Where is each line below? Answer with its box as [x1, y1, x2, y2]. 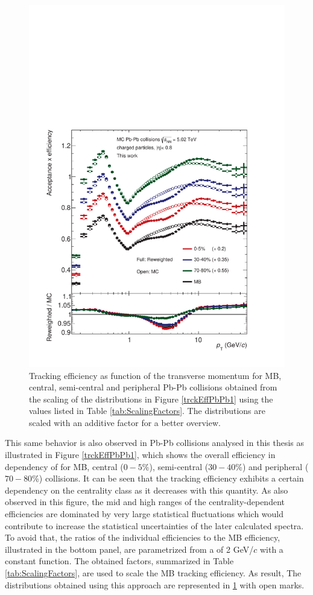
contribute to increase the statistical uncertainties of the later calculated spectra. [5, 519, 304, 532]
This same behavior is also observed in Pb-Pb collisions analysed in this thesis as [5, 436, 305, 449]
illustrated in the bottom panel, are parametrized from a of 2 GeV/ [5, 542, 254, 555]
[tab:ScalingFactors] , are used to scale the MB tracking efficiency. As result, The [5, 567, 302, 579]
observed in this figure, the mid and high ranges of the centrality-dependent [5, 495, 285, 508]
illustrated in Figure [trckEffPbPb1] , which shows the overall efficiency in [5, 448, 276, 461]
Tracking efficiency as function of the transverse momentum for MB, [29, 369, 282, 381]
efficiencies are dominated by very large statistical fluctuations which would [5, 507, 284, 520]
